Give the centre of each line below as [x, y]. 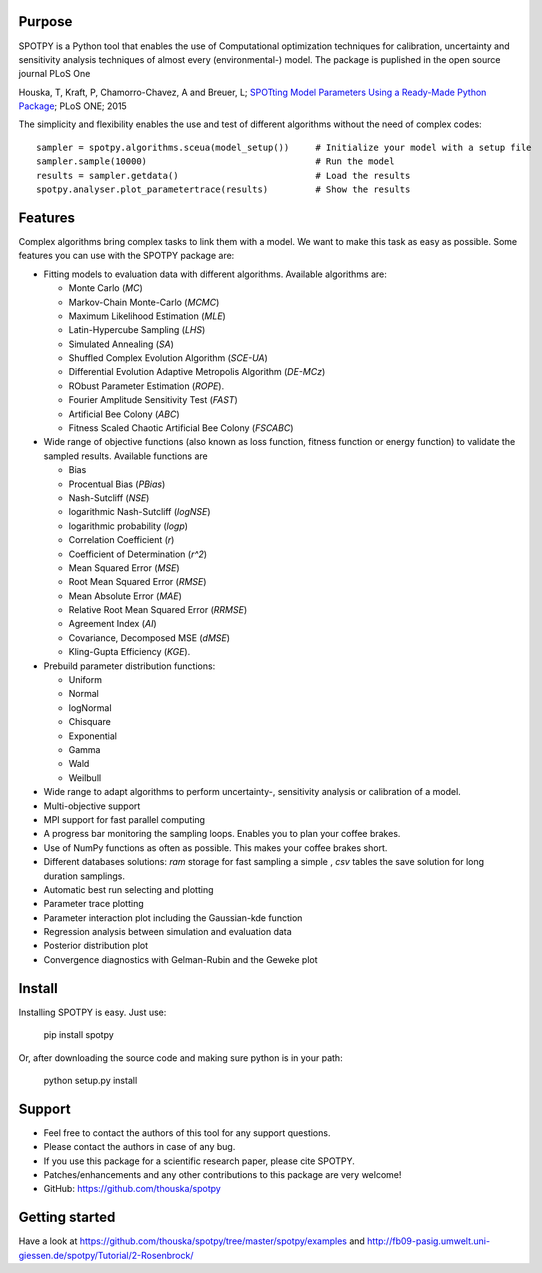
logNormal [90, 707]
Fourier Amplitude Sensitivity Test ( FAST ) [153, 400]
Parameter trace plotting [93, 904]
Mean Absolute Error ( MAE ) [125, 596]
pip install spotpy [78, 1035]
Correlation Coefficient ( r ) [121, 540]
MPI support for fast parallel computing [124, 819]
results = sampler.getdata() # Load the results [223, 175]
